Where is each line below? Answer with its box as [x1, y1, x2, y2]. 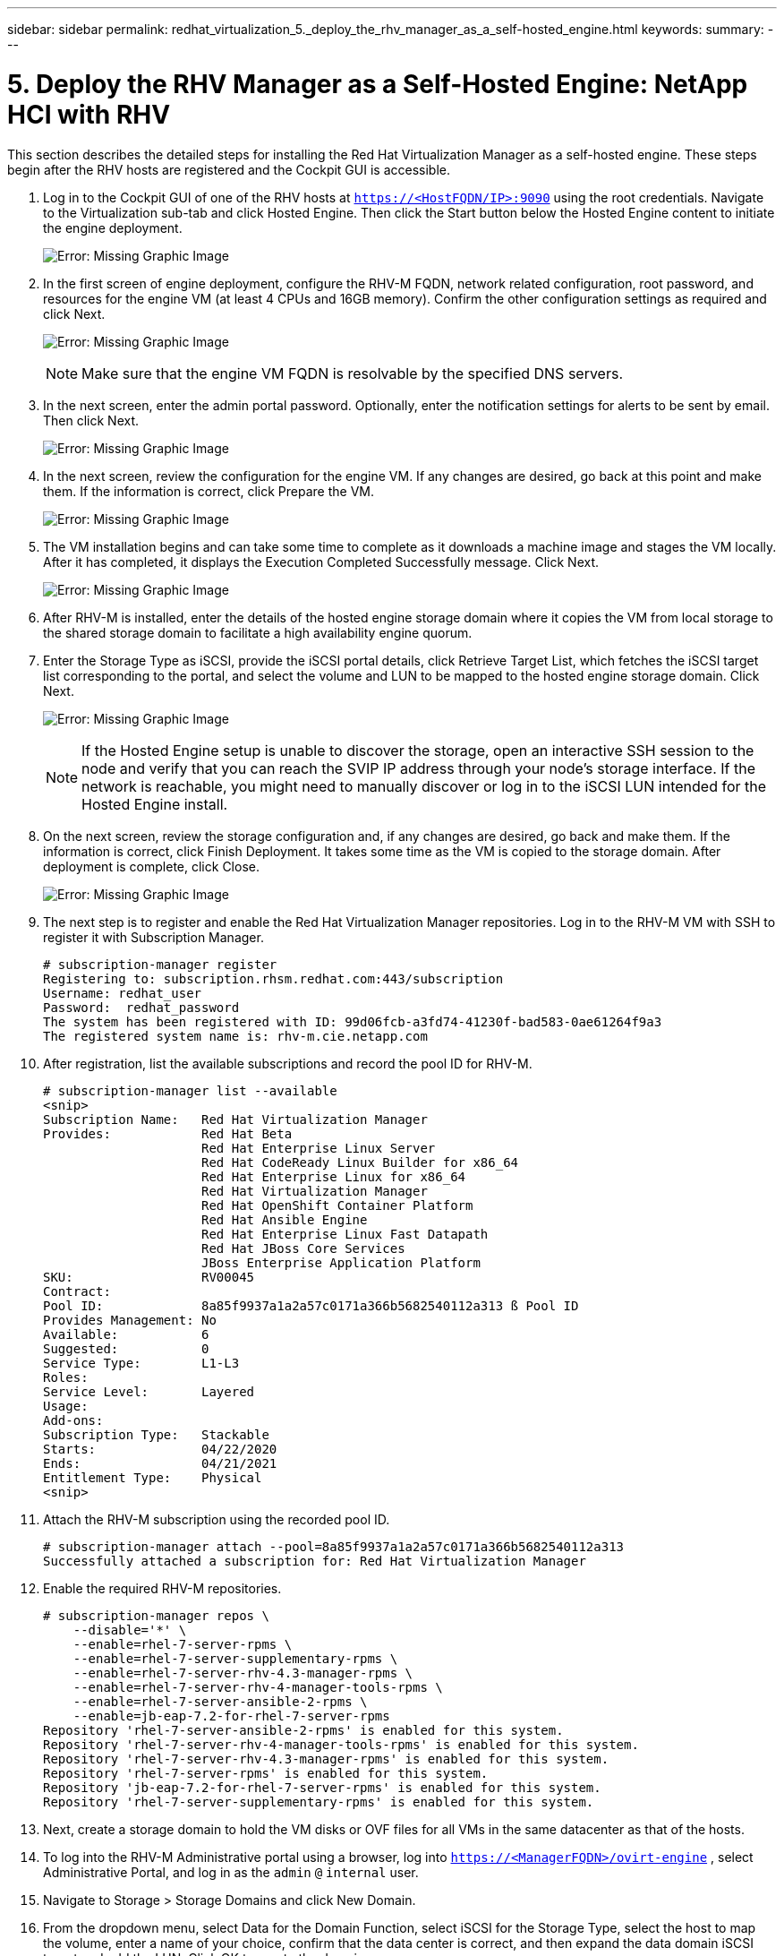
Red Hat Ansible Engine [201, 1212, 368, 1227]
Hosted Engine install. [81, 794, 228, 813]
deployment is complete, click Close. [43, 858, 260, 874]
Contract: [43, 1283, 111, 1299]
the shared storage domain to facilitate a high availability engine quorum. [43, 624, 473, 640]
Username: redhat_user [43, 985, 202, 1000]
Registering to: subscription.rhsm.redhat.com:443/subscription [43, 971, 504, 986]
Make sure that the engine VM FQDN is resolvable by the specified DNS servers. [81, 364, 624, 382]
